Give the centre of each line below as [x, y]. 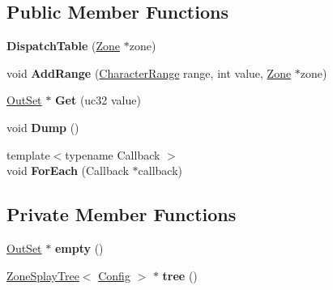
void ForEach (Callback [68, 171]
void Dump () [43, 127]
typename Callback [113, 154]
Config [114, 275]
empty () [79, 247]
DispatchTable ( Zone [63, 46]
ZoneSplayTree [43, 275]
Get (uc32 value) [98, 100]
